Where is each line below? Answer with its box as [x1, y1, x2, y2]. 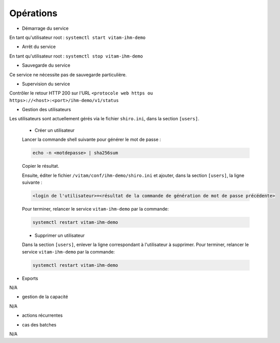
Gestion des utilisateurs [22, 107, 71, 113]
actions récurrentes [22, 312, 63, 318]
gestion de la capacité [22, 293, 68, 300]
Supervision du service [22, 81, 70, 87]
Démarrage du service [22, 25, 69, 31]
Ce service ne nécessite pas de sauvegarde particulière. [9, 71, 127, 78]
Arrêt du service [22, 43, 56, 50]
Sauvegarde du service [22, 62, 71, 68]
